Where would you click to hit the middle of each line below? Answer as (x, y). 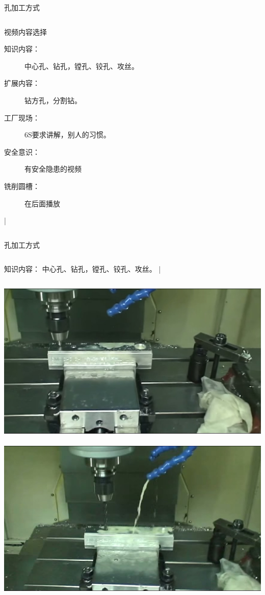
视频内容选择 (25, 31)
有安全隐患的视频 (53, 169)
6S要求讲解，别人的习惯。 (68, 135)
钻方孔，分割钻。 (53, 100)
